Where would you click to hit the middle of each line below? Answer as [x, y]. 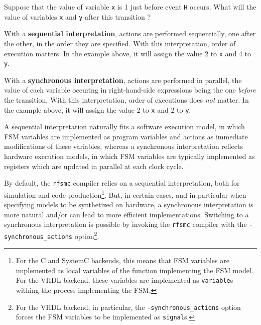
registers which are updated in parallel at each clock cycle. [94, 166]
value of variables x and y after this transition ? [77, 16]
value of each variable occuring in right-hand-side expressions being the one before [130, 90]
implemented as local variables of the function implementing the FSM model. [135, 270]
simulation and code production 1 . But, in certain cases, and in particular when [125, 194]
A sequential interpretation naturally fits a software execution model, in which [124, 127]
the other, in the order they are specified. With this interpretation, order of [120, 43]
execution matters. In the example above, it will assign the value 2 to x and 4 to [127, 53]
